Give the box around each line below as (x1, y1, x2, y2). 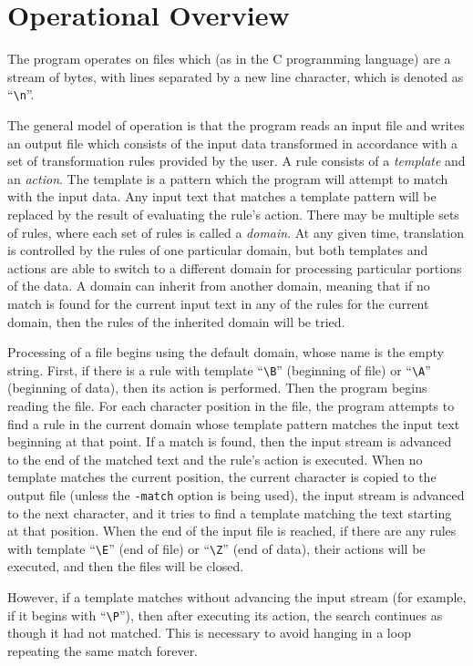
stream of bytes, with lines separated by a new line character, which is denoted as (7, 67, 464, 86)
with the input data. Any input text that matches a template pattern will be (7, 187, 437, 206)
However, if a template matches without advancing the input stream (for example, (7, 588, 467, 606)
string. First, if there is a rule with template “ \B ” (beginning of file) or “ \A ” (7, 360, 431, 379)
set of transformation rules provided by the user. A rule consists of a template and (7, 151, 466, 170)
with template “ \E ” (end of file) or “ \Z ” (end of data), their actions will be (7, 538, 426, 558)
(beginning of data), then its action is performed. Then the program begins (7, 378, 427, 397)
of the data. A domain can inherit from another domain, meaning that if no (7, 276, 430, 295)
